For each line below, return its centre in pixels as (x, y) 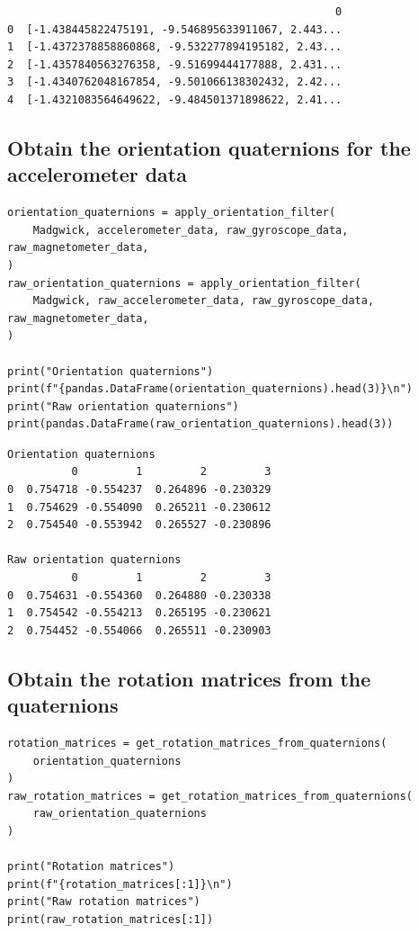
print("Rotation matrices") (91, 867)
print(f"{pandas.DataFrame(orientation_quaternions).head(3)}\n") (210, 389)
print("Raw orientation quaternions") (123, 406)
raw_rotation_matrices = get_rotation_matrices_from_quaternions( (210, 796)
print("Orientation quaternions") (111, 371)
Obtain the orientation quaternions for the (209, 147)
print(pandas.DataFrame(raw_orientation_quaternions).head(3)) (200, 424)
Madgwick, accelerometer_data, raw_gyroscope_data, (191, 230)
